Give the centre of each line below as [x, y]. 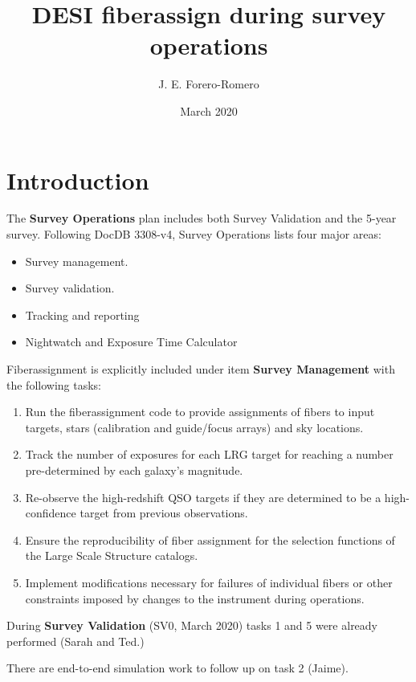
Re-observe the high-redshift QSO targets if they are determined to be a [203, 497]
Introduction [78, 180]
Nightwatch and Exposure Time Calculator [131, 342]
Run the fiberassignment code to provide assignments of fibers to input [200, 412]
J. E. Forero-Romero [209, 84]
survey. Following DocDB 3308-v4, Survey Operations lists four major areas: [194, 234]
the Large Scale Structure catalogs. [112, 555]
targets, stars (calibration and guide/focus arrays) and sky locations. [194, 427]
